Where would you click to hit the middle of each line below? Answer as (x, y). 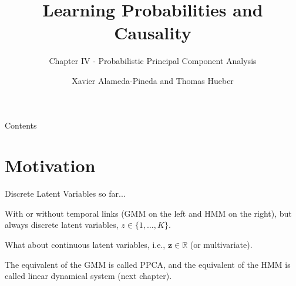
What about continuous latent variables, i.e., (85, 244)
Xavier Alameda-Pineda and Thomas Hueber (153, 80)
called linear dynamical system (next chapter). (88, 276)
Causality (153, 33)
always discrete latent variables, (62, 225)
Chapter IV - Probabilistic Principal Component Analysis (153, 61)
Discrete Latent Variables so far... (65, 194)
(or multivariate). (221, 244)
